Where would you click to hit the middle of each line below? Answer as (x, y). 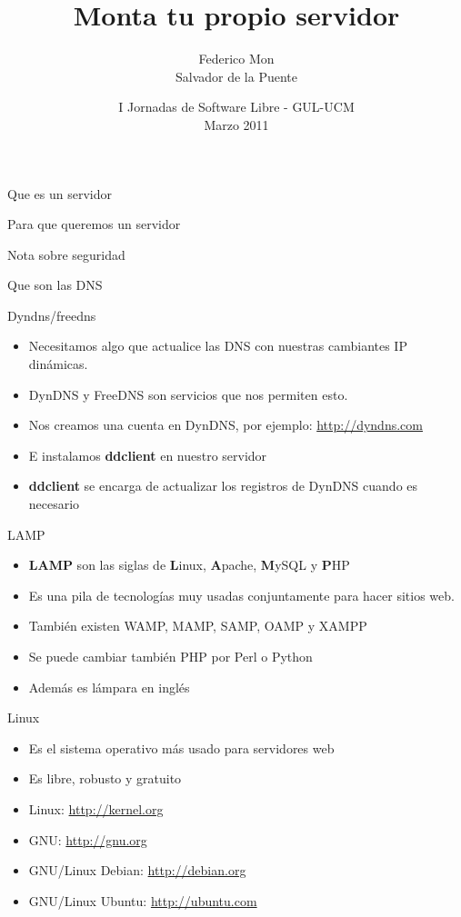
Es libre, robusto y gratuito (105, 778)
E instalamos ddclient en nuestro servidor (148, 455)
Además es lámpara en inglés (109, 687)
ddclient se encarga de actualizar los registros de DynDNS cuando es (223, 486)
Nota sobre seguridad (66, 254)
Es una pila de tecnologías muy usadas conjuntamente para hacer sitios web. (241, 595)
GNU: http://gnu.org (88, 839)
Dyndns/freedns (52, 315)
